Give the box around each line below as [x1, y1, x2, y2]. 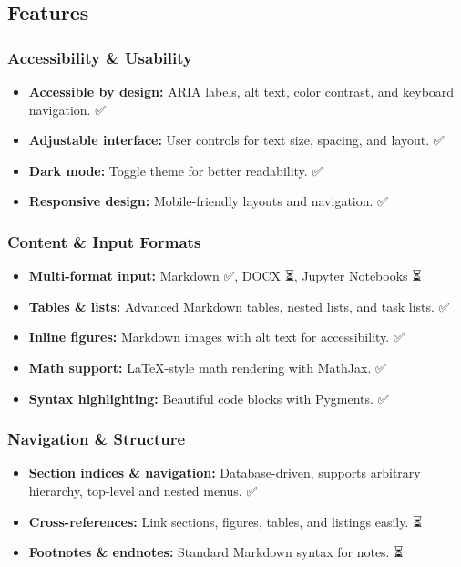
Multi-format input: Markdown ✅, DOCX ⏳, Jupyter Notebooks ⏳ [28, 266, 422, 285]
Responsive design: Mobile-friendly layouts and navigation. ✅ [28, 191, 388, 211]
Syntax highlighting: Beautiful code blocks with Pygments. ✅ [28, 388, 389, 407]
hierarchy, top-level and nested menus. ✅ [28, 480, 258, 500]
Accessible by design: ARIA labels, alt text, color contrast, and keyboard [28, 82, 455, 100]
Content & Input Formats [7, 230, 201, 253]
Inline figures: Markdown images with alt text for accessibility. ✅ [28, 327, 405, 346]
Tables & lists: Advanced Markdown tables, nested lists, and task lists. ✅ [28, 296, 450, 315]
